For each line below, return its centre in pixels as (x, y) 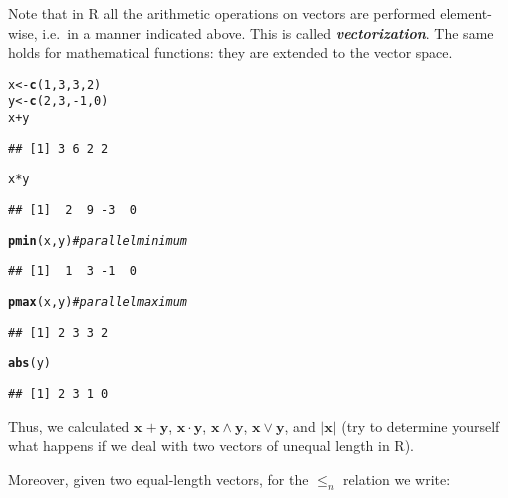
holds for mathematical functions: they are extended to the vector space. (230, 52)
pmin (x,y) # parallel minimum (98, 240)
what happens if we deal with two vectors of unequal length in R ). (211, 445)
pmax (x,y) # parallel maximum (98, 302)
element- (466, 13)
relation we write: (397, 478)
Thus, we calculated (69, 425)
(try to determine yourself (420, 425)
